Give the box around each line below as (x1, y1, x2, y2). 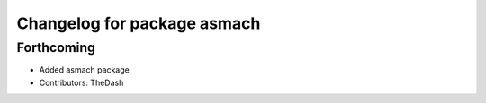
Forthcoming (16, 39, 96, 56)
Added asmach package (39, 64, 130, 75)
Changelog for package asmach (16, 13, 261, 33)
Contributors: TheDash (39, 77, 124, 88)
